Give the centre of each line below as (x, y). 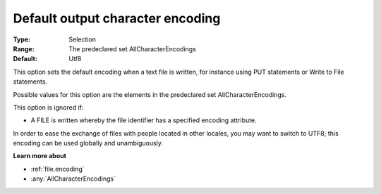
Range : (24, 48)
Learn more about (40, 156)
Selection (83, 39)
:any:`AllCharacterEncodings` (73, 179)
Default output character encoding (117, 18)
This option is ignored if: (48, 107)
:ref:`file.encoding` (58, 169)
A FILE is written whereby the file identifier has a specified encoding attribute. (144, 120)
